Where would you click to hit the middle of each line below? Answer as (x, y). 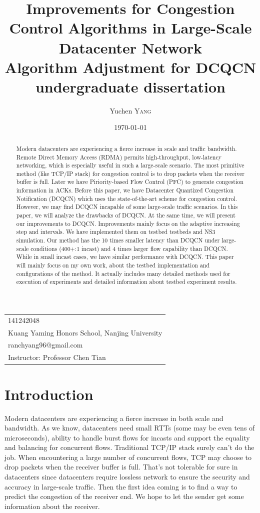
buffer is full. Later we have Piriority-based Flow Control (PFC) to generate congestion (130, 182)
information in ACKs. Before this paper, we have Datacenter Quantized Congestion (125, 190)
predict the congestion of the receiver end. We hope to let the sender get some (124, 496)
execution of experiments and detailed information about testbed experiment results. (126, 282)
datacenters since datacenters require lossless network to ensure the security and (127, 477)
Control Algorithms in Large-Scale (130, 28)
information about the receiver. (52, 506)
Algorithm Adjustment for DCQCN (130, 67)
